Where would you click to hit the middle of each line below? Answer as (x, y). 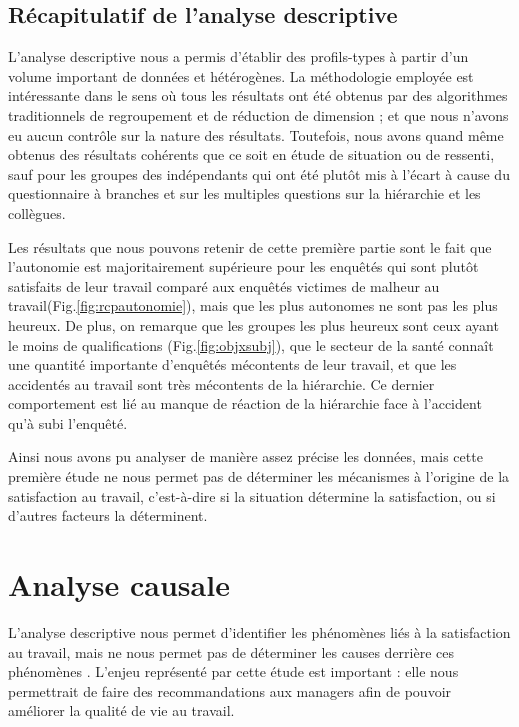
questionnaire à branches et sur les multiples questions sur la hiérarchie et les (244, 193)
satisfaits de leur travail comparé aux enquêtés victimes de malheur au (224, 285)
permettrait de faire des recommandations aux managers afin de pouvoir (230, 690)
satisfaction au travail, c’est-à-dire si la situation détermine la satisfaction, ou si (252, 495)
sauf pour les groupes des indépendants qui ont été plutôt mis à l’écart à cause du (259, 173)
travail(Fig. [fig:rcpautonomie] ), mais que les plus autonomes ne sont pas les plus (253, 305)
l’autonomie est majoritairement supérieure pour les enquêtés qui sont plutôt (243, 266)
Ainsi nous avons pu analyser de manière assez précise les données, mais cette (245, 456)
